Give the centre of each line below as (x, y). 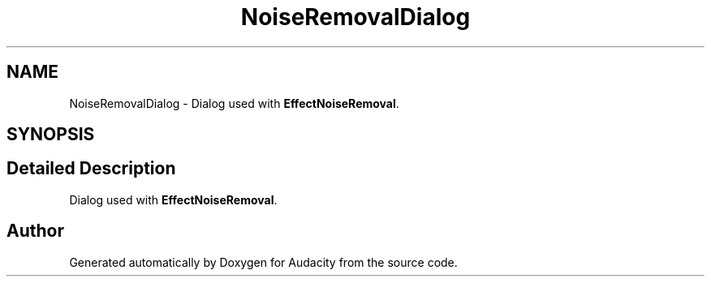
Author (35, 231)
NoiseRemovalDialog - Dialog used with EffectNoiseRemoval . (234, 103)
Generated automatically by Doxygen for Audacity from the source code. (263, 262)
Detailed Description (91, 169)
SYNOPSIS (51, 135)
